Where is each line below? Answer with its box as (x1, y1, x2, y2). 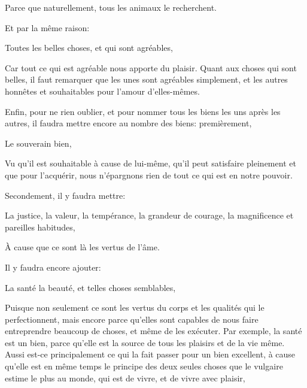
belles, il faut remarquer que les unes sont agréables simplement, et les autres (5, 73, 288, 86)
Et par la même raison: (5, 21, 90, 34)
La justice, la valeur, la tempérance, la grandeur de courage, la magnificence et (5, 209, 294, 222)
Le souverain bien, (5, 137, 72, 149)
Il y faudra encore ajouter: (5, 260, 101, 273)
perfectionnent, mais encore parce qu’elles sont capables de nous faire (5, 313, 259, 325)
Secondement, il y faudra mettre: (5, 189, 126, 201)
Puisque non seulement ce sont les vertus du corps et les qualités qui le (5, 301, 265, 314)
